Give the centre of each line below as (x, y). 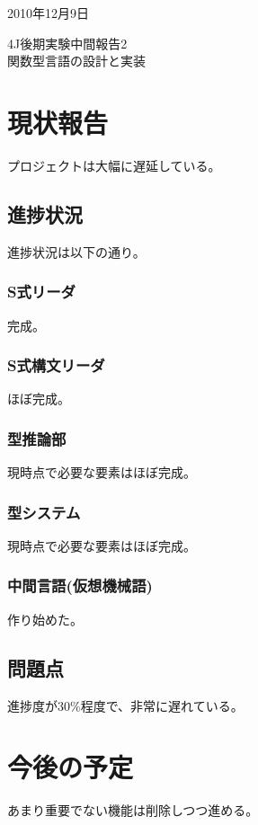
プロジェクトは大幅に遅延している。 (114, 165)
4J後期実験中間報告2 (67, 43)
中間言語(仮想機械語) (80, 585)
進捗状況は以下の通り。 (76, 251)
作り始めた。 (45, 619)
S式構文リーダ (56, 365)
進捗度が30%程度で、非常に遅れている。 (125, 705)
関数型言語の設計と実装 (76, 61)
